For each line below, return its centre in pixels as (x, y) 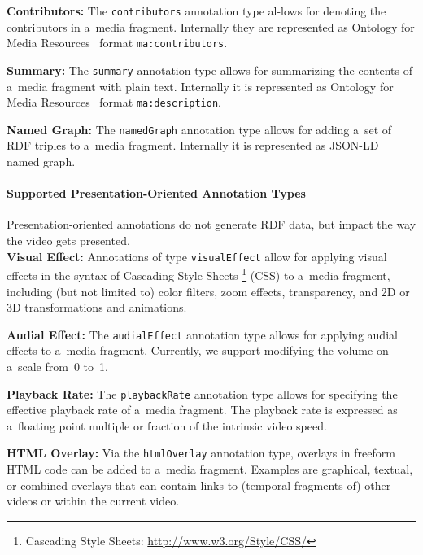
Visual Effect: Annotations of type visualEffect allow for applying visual (197, 256)
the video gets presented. (68, 240)
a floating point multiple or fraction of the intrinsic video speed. (167, 425)
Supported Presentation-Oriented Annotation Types (156, 193)
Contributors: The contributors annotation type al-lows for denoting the (196, 11)
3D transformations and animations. (97, 307)
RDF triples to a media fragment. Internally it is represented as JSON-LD (193, 145)
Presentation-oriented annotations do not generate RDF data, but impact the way (211, 224)
